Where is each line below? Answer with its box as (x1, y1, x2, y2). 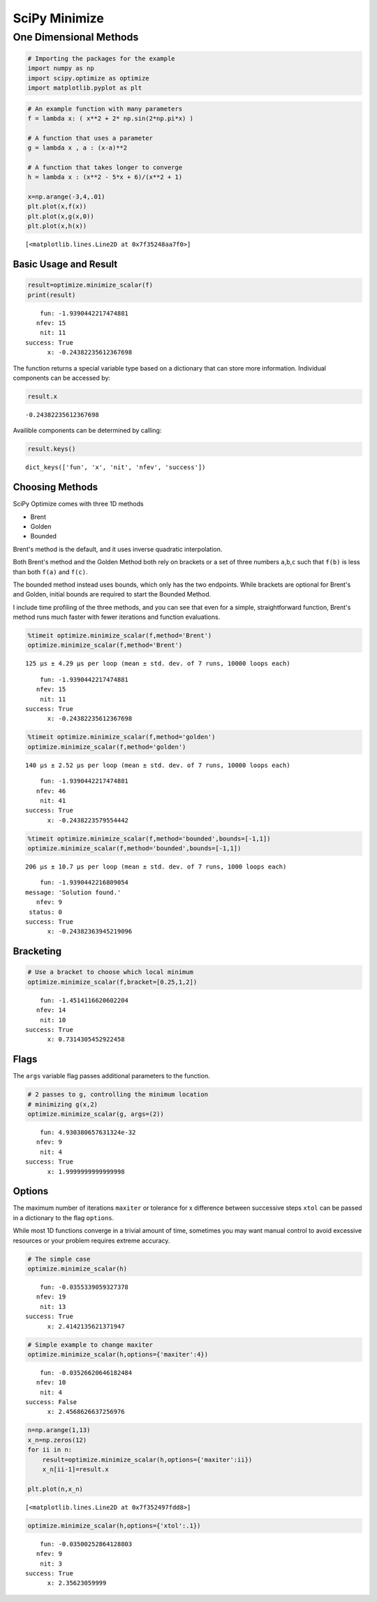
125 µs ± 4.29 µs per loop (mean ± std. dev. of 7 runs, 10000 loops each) (25, 659, 290, 668)
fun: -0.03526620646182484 (39, 1368, 133, 1377)
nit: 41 (39, 796, 66, 804)
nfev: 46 (36, 787, 66, 795)
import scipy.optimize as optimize (27, 74, 149, 82)
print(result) (27, 291, 76, 299)
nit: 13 (39, 1303, 66, 1310)
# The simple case (27, 1255, 91, 1263)
